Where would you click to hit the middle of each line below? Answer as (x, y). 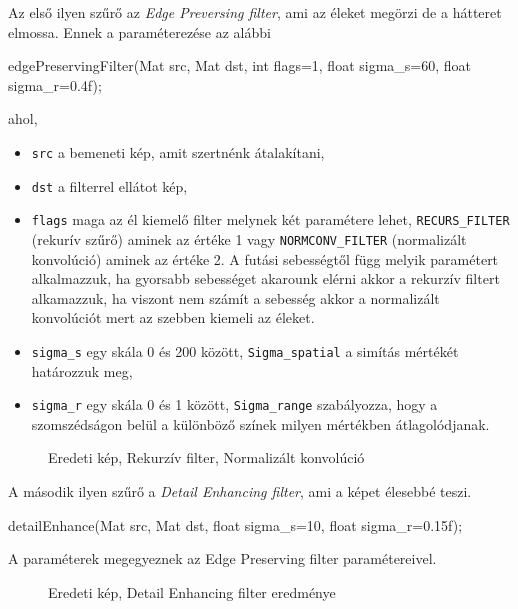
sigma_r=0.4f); (55, 84)
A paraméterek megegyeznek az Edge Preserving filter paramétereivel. (222, 558)
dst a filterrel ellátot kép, (109, 185)
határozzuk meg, (82, 370)
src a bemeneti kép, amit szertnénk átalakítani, (178, 151)
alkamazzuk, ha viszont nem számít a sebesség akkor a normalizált (235, 297)
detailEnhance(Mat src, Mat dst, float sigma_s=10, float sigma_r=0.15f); (235, 524)
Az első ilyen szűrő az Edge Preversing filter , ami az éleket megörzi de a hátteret (255, 12)
